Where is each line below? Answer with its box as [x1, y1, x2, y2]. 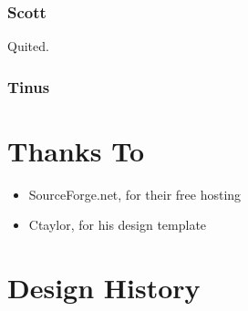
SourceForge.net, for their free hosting [28, 184, 242, 203]
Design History [7, 269, 201, 306]
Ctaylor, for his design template [28, 215, 207, 234]
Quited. [7, 36, 49, 56]
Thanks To [7, 131, 145, 169]
